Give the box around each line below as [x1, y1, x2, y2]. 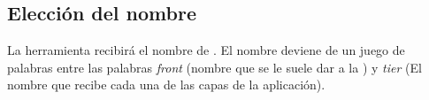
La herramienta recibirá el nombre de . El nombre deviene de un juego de [7, 41, 405, 59]
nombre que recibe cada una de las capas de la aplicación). [7, 75, 326, 94]
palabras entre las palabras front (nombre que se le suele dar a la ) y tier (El [7, 58, 422, 76]
